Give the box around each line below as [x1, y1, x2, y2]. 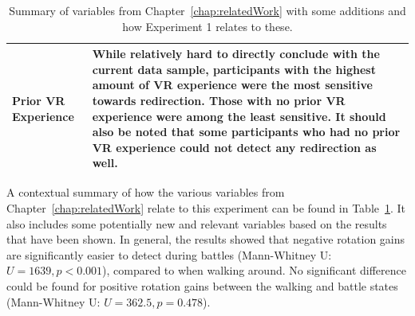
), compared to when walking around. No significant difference [102, 262, 406, 279]
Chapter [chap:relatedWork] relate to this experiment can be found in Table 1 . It [6, 200, 406, 217]
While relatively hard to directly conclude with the [92, 45, 380, 62]
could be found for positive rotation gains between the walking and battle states [6, 278, 398, 294]
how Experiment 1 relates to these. [122, 18, 293, 34]
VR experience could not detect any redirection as [92, 138, 377, 155]
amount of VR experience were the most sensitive [92, 76, 373, 93]
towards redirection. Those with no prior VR [92, 92, 346, 108]
